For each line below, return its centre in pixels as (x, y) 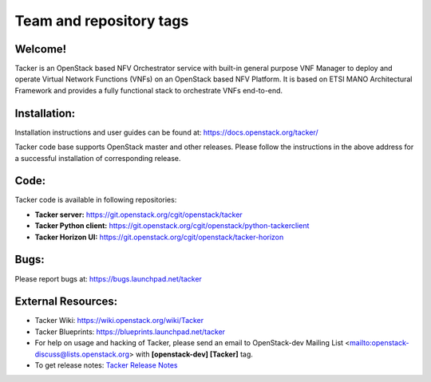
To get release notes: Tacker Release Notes (106, 365)
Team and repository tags (102, 21)
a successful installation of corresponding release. (98, 158)
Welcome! (41, 49)
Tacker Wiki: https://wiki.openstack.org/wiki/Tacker (119, 321)
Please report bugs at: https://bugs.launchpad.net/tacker (109, 278)
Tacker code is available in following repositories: (96, 200)
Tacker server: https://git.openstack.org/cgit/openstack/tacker (138, 215)
